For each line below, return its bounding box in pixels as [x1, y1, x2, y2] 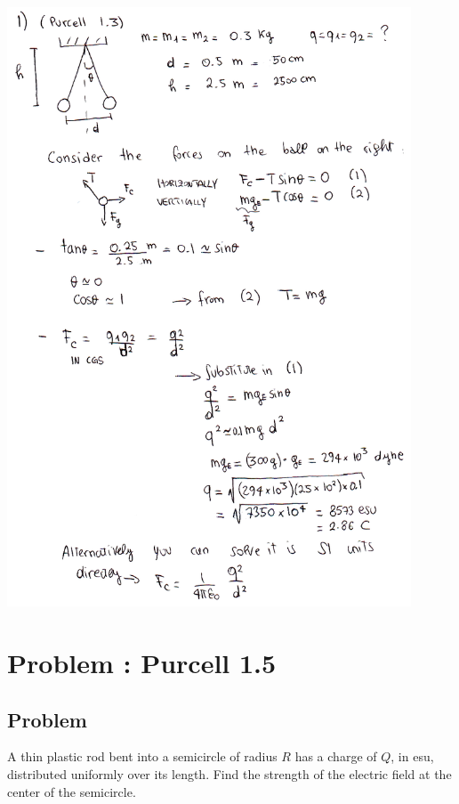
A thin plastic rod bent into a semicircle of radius [7, 747, 278, 766]
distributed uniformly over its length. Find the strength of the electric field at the [7, 764, 452, 783]
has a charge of [294, 747, 377, 766]
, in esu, [391, 747, 434, 766]
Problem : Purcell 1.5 [7, 644, 277, 680]
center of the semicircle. [7, 782, 136, 800]
